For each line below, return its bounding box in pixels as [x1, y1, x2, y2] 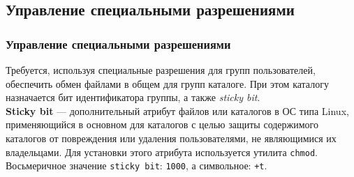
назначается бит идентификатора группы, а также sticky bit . [6, 90, 260, 105]
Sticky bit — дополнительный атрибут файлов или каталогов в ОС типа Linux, [6, 103, 349, 118]
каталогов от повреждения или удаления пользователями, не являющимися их [6, 130, 337, 145]
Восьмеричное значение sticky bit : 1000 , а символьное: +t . [6, 158, 267, 173]
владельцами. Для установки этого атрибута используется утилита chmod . [6, 144, 318, 159]
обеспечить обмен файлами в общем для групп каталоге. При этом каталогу [6, 76, 329, 91]
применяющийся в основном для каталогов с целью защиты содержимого [6, 117, 318, 132]
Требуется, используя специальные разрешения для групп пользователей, [6, 63, 316, 77]
